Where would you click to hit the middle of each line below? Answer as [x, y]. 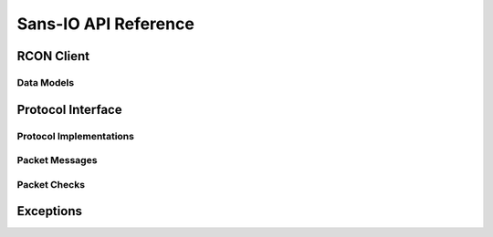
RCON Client [53, 56]
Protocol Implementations [75, 136]
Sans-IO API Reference [106, 24]
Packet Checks [51, 184]
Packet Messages [57, 160]
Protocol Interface [69, 109]
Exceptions [49, 211]
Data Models [46, 82]
